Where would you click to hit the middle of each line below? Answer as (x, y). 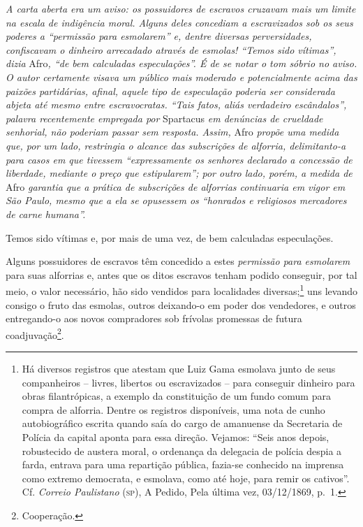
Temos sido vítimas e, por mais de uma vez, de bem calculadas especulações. (170, 237)
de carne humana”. (46, 214)
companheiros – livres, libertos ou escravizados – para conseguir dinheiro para (188, 382)
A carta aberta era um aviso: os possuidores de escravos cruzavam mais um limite (181, 8)
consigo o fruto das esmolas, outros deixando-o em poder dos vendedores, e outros (181, 304)
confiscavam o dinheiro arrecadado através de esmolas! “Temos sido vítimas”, (171, 49)
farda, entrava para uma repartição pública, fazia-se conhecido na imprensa (183, 464)
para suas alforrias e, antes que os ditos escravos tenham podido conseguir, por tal (181, 274)
